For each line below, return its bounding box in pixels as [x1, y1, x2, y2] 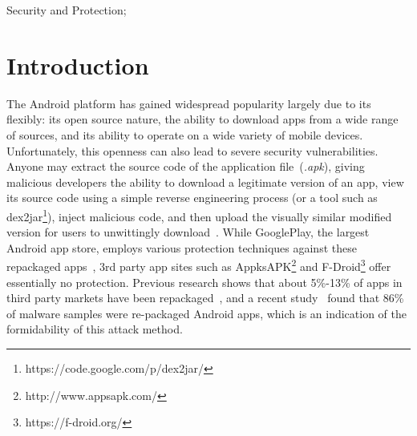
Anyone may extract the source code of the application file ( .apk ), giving [6, 158, 365, 175]
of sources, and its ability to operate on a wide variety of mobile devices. [6, 126, 363, 143]
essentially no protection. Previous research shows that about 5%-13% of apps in [6, 273, 403, 290]
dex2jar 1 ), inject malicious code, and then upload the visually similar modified [6, 205, 392, 224]
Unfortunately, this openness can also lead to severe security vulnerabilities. [6, 142, 379, 159]
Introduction [6, 48, 149, 81]
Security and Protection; [6, 2, 127, 18]
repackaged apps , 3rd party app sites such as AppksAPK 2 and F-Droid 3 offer [6, 256, 391, 274]
